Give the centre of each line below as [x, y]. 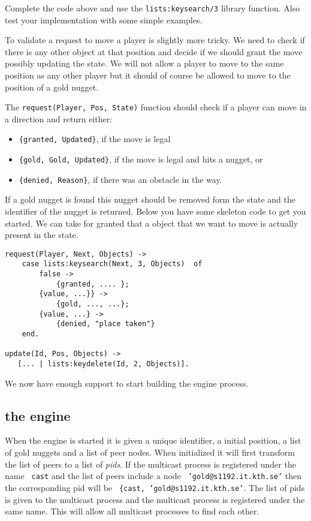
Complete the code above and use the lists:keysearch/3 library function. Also [153, 8]
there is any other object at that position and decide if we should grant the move [154, 51]
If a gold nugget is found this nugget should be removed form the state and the [150, 199]
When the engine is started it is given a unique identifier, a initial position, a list [153, 440]
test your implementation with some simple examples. [104, 19]
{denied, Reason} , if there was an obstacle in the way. [120, 179]
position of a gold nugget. [52, 87]
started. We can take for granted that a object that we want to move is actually [152, 223]
